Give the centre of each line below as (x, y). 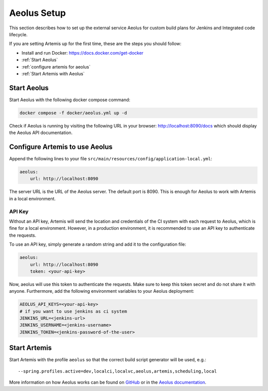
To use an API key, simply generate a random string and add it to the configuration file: (98, 244)
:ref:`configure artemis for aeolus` (56, 66)
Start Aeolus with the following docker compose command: (70, 100)
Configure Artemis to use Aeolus (61, 147)
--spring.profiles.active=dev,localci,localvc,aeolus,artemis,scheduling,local (117, 371)
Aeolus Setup (37, 13)
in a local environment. (33, 198)
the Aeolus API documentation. (41, 133)
